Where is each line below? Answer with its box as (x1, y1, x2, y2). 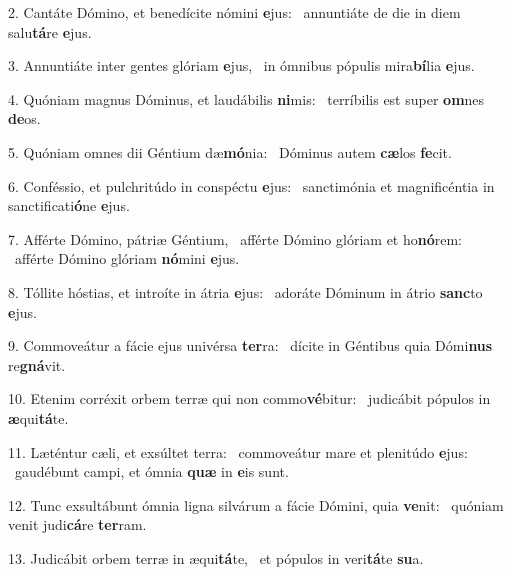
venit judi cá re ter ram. (8, 514, 147, 535)
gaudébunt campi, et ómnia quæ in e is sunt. (14, 461, 289, 482)
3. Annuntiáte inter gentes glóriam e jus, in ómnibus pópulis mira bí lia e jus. (8, 55, 475, 76)
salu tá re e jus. (8, 21, 92, 42)
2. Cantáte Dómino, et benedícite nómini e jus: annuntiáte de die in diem (8, 2, 461, 22)
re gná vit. (8, 354, 66, 375)
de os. (8, 108, 41, 129)
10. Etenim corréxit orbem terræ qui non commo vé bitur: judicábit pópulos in (8, 388, 491, 409)
